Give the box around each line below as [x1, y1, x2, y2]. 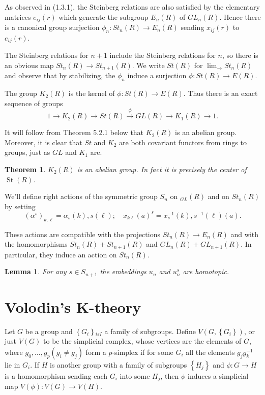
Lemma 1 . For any [5, 266, 67, 277]
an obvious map [5, 59, 54, 70]
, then [160, 370, 179, 381]
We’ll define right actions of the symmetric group [5, 191, 158, 202]
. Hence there [219, 11, 261, 22]
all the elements [186, 346, 235, 357]
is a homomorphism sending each [5, 370, 108, 381]
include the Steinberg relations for [109, 50, 216, 60]
